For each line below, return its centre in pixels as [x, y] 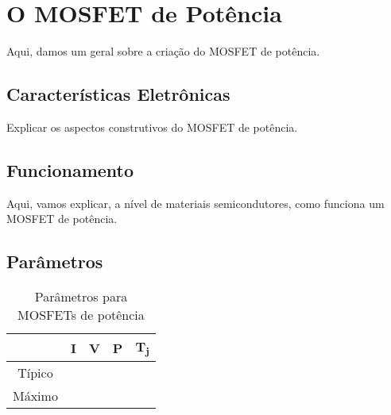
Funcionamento [70, 169]
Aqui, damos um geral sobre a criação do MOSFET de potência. [163, 51]
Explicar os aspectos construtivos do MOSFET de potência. [152, 127]
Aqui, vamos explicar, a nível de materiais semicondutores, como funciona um [195, 203]
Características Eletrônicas [118, 94]
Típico [35, 373]
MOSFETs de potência [81, 315]
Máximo [35, 396]
